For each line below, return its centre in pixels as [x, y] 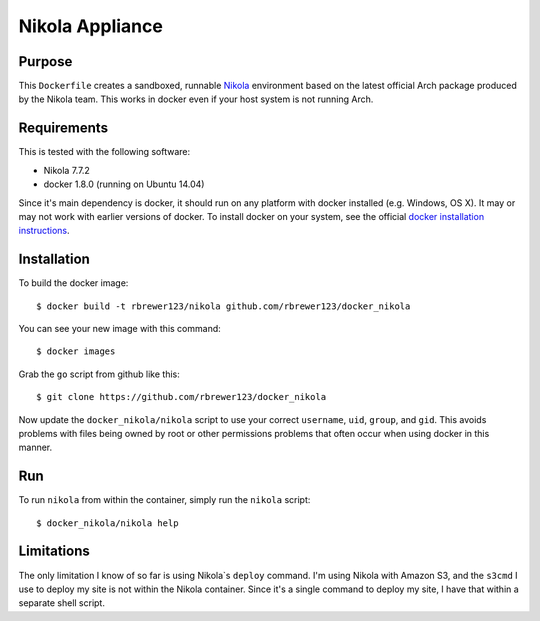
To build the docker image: [73, 283]
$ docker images [76, 351]
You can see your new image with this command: [120, 328]
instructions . [44, 231]
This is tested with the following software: [104, 152]
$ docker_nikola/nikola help [107, 523]
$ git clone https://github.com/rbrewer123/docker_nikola [181, 397]
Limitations [54, 551]
